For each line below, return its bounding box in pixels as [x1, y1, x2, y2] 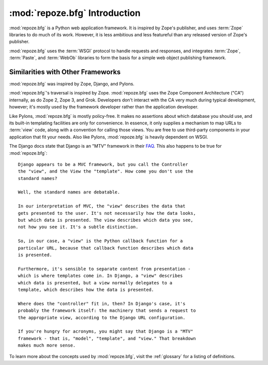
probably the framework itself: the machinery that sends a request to [18, 308, 196, 313]
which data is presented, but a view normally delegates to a [18, 280, 173, 285]
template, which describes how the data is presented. [18, 286, 154, 292]
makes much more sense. [18, 343, 76, 348]
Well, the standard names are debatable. [18, 189, 120, 195]
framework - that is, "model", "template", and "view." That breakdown [18, 336, 196, 341]
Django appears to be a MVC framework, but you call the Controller [18, 162, 188, 167]
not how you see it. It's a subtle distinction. [18, 224, 138, 230]
